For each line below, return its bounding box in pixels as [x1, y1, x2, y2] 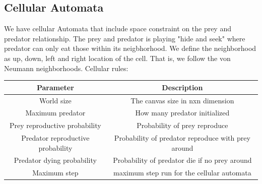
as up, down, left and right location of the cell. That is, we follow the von [4, 52, 231, 63]
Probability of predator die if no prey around [113, 155, 252, 165]
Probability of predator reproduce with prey [114, 133, 250, 143]
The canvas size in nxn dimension [130, 95, 234, 105]
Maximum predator [25, 107, 86, 118]
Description [162, 82, 203, 92]
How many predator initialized [135, 107, 230, 118]
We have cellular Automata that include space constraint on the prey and [4, 23, 231, 34]
